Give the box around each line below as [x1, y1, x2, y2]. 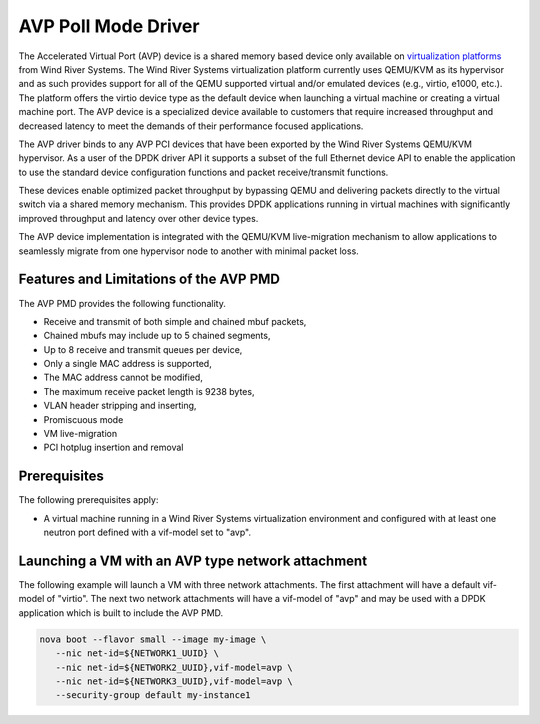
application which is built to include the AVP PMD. [18, 606, 224, 619]
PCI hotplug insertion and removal [43, 441, 184, 454]
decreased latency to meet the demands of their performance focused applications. [18, 120, 364, 132]
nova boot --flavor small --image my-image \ [39, 633, 267, 645]
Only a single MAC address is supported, [43, 358, 212, 370]
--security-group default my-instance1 [55, 690, 251, 701]
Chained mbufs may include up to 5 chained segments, [43, 330, 271, 342]
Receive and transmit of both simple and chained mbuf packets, [43, 315, 307, 327]
